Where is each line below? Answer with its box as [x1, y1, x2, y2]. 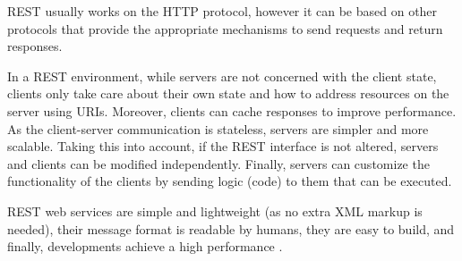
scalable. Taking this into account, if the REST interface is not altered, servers [7, 137, 439, 156]
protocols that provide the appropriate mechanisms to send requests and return [7, 19, 443, 38]
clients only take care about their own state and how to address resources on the [7, 84, 449, 103]
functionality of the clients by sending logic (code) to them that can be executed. [7, 172, 452, 190]
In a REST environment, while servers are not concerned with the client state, [7, 66, 437, 85]
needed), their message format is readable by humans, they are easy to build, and [7, 219, 455, 238]
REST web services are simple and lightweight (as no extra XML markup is [7, 201, 423, 220]
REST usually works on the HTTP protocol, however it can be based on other [7, 2, 438, 20]
